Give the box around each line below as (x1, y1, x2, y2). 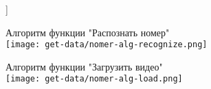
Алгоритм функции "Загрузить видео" (5, 59, 163, 73)
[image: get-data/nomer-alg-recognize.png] (5, 40, 208, 50)
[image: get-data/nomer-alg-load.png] (5, 74, 183, 84)
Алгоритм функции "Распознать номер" (5, 25, 170, 39)
